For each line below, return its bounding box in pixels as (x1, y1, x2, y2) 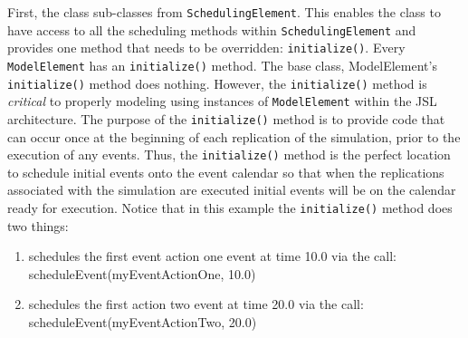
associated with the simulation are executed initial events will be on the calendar (7, 180, 456, 199)
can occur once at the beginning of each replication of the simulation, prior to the (7, 127, 461, 146)
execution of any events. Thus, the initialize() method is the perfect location (7, 145, 451, 164)
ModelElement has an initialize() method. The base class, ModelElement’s (7, 55, 437, 74)
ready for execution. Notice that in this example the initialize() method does (7, 198, 453, 217)
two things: (7, 216, 69, 235)
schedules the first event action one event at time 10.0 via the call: (28, 246, 397, 266)
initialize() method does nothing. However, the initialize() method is (7, 73, 427, 92)
